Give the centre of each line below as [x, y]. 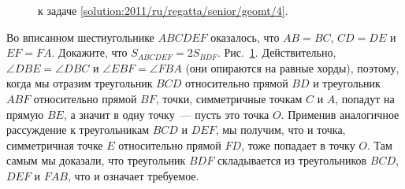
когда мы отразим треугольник [80, 83]
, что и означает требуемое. [133, 175]
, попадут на [365, 98]
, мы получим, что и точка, [281, 130]
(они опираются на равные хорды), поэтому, [292, 67]
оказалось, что [245, 37]
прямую [25, 114]
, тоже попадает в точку [298, 145]
